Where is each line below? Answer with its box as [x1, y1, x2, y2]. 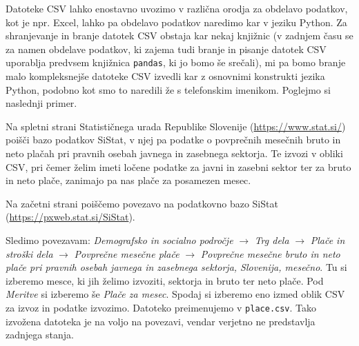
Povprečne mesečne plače [74, 246, 179, 261]
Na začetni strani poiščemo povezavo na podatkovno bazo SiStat [6, 196, 278, 210]
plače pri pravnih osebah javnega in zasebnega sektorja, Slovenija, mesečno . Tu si [6, 260, 347, 274]
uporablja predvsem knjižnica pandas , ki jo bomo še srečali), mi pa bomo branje [6, 55, 346, 70]
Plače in [310, 232, 345, 247]
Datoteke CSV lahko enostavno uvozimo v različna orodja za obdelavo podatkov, [6, 1, 348, 15]
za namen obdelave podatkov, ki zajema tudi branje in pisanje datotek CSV [6, 41, 327, 56]
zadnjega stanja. [6, 327, 74, 342]
